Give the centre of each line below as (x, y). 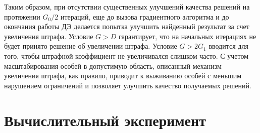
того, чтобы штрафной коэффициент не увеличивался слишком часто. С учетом (126, 55)
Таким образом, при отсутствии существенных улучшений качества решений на (127, 7)
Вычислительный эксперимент (105, 120)
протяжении (22, 16)
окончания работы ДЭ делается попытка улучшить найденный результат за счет (127, 26)
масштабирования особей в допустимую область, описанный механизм (113, 65)
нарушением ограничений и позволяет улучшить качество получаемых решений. (128, 85)
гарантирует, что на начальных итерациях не (188, 36)
